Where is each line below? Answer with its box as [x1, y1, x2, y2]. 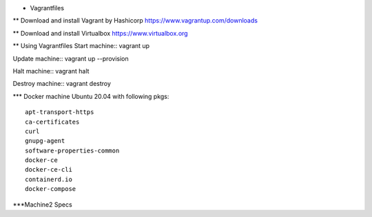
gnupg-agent [25, 137, 65, 145]
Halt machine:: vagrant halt [12, 67, 90, 75]
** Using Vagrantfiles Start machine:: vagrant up [12, 42, 150, 50]
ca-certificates [25, 117, 80, 126]
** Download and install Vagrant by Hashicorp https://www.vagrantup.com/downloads [12, 16, 258, 25]
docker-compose [25, 185, 76, 193]
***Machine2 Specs [12, 200, 72, 209]
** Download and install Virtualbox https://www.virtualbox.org [12, 29, 189, 37]
